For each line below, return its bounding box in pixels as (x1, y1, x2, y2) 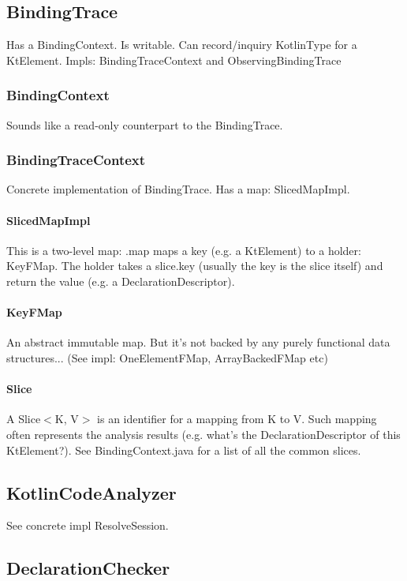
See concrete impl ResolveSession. (6, 517, 169, 534)
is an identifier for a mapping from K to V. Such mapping (97, 410, 377, 427)
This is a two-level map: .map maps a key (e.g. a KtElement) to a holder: (6, 242, 361, 258)
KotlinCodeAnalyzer (6, 480, 177, 504)
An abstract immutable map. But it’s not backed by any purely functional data (6, 334, 390, 350)
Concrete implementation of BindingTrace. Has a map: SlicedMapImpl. (6, 181, 350, 197)
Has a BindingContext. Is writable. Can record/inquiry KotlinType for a (6, 36, 357, 53)
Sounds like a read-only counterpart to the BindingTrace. (6, 116, 283, 133)
